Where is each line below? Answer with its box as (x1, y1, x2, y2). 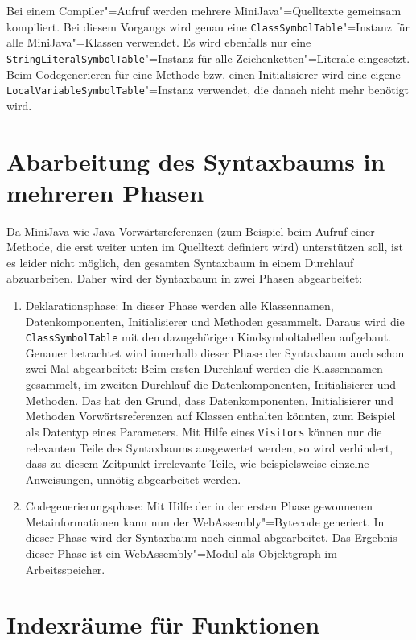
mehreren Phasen (6, 175, 204, 209)
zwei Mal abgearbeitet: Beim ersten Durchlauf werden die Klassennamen (25, 360, 383, 377)
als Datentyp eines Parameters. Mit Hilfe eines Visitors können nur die (25, 423, 382, 440)
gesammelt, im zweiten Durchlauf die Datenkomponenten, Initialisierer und (25, 376, 397, 393)
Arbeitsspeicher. (25, 560, 105, 577)
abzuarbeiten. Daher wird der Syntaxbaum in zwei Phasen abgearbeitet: (6, 270, 363, 287)
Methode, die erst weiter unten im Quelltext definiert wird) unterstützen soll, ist (6, 238, 403, 255)
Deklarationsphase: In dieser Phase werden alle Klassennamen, (25, 297, 334, 314)
